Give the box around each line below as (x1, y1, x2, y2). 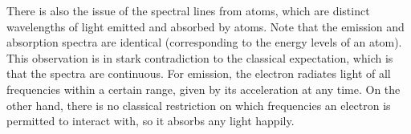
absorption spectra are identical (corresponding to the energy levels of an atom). (6, 34, 402, 51)
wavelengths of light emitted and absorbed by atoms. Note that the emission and (6, 18, 405, 35)
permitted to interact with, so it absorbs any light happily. (6, 112, 295, 129)
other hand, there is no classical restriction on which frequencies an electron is (6, 96, 391, 113)
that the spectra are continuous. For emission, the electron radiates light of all (6, 65, 391, 82)
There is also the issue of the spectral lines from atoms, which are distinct (6, 2, 370, 18)
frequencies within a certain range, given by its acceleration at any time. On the (6, 80, 401, 97)
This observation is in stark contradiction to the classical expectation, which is (6, 49, 393, 66)
